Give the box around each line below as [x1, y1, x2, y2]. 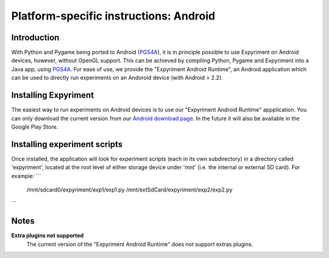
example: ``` [11, 172, 41, 179]
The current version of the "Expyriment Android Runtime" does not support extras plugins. [26, 240, 253, 248]
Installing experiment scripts [11, 139, 123, 149]
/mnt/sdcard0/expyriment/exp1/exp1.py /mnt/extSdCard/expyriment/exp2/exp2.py [26, 186, 233, 193]
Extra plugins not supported [11, 232, 84, 239]
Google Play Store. [11, 123, 58, 131]
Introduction [11, 32, 60, 43]
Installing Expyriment [11, 90, 94, 101]
